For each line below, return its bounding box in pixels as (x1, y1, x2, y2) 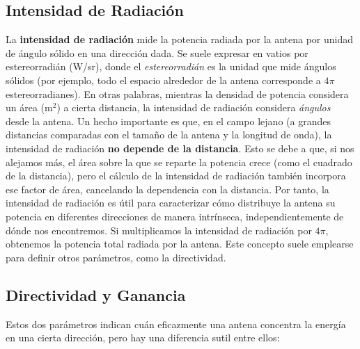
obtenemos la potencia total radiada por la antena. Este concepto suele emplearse (6, 236, 354, 251)
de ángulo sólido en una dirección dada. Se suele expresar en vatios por (6, 45, 308, 60)
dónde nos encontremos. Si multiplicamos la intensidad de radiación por (6, 222, 312, 237)
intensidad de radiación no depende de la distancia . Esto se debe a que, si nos (6, 140, 354, 155)
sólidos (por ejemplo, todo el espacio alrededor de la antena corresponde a (6, 72, 321, 87)
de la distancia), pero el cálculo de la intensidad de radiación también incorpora (6, 168, 346, 183)
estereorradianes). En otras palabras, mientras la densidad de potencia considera (6, 86, 349, 101)
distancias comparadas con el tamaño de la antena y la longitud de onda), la (6, 127, 332, 142)
